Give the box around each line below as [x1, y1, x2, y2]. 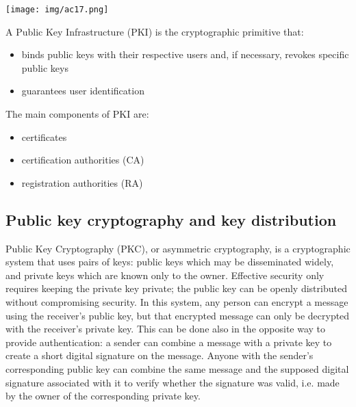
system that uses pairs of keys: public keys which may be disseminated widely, [5, 254, 334, 269]
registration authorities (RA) [21, 175, 143, 189]
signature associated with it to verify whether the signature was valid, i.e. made [5, 375, 340, 389]
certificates [21, 129, 67, 144]
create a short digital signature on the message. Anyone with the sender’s [5, 348, 314, 363]
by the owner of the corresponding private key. [5, 389, 201, 403]
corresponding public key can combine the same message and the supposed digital [5, 361, 349, 376]
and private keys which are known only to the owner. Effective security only [5, 267, 325, 282]
